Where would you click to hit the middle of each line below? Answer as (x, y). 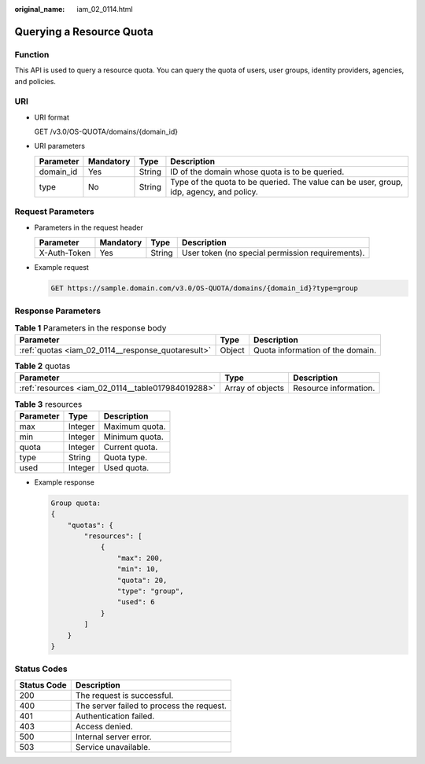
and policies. (35, 81)
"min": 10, (138, 569)
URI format (52, 117)
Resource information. (334, 388)
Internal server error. (114, 736)
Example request (62, 267)
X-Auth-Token (65, 253)
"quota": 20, (142, 580)
